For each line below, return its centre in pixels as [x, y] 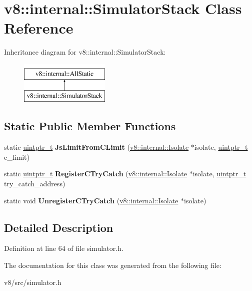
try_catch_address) [35, 184]
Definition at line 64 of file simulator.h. [64, 248]
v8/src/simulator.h [33, 282]
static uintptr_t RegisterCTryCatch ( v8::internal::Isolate [95, 174]
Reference [39, 28]
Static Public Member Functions [90, 126]
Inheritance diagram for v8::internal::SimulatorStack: [85, 52]
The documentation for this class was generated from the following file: [113, 265]
